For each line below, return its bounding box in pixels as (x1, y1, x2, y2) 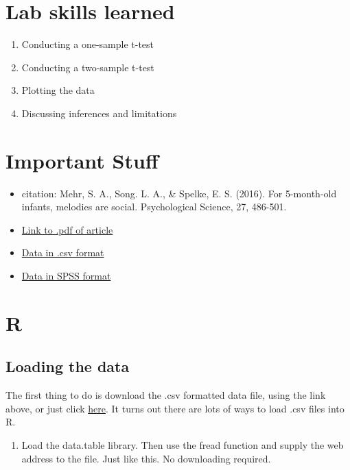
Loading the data (5, 356, 130, 377)
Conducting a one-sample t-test (21, 37, 154, 51)
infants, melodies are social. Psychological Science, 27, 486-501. (21, 199, 287, 214)
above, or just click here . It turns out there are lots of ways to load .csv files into (5, 401, 345, 415)
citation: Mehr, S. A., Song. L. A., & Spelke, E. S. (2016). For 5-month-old (21, 186, 337, 200)
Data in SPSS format (21, 269, 111, 282)
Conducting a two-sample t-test (21, 60, 154, 74)
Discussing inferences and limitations (21, 106, 177, 120)
